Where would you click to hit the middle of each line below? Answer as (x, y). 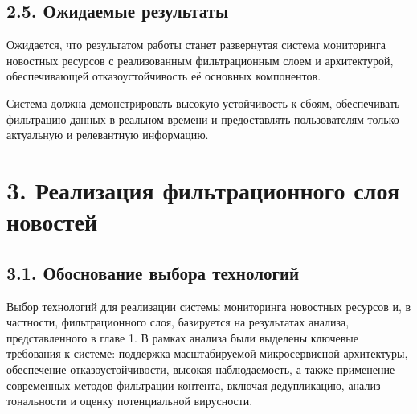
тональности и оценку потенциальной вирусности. (130, 401)
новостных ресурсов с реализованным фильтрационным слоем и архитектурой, (200, 60)
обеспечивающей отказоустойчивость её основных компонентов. (164, 76)
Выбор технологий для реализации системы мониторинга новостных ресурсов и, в (209, 306)
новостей (52, 221)
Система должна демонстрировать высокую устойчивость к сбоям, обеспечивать (203, 102)
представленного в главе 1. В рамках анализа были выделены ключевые (182, 337)
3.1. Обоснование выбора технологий (153, 272)
